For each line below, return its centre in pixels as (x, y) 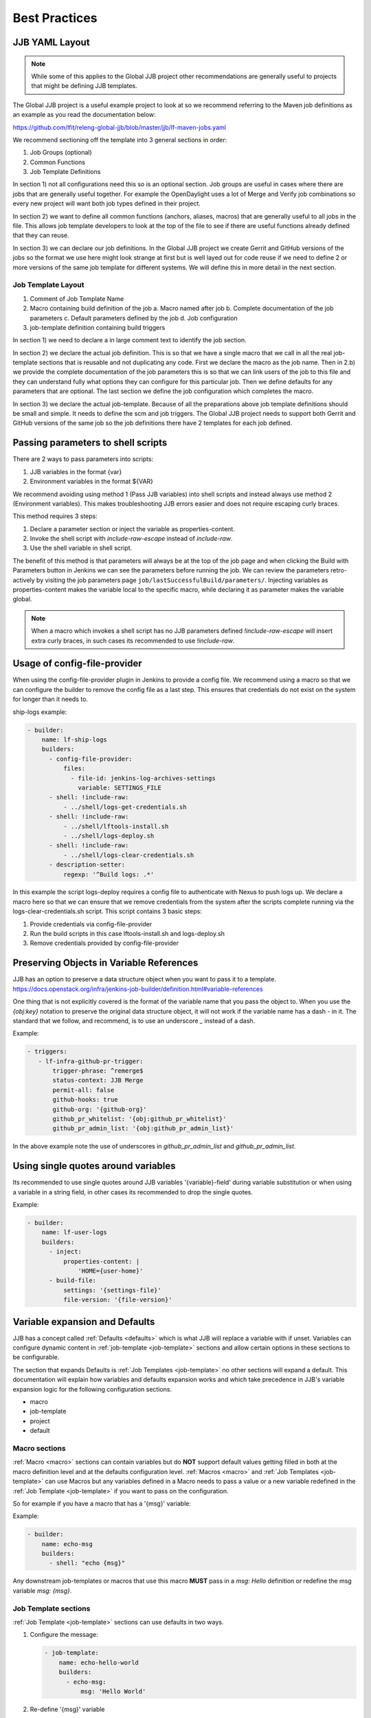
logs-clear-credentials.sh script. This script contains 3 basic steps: (108, 911)
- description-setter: (87, 865)
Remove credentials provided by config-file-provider (104, 943)
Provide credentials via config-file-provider (91, 924)
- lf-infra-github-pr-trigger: (91, 1061)
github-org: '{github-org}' (100, 1109)
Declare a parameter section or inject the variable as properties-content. (132, 528)
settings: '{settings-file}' (112, 1290)
